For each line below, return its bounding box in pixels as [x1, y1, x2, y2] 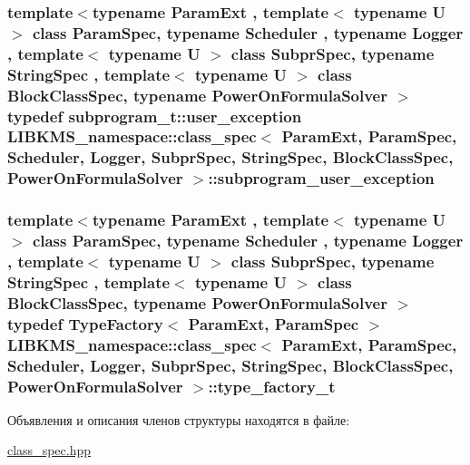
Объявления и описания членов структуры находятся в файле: [7, 410, 350, 429]
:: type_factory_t [208, 374, 336, 397]
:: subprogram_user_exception [208, 167, 435, 189]
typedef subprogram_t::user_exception [7, 104, 302, 127]
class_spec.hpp [7, 441, 92, 460]
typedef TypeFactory [7, 312, 163, 334]
